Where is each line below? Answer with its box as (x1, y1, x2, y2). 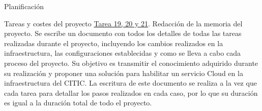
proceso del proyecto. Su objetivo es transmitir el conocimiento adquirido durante (4, 57, 258, 68)
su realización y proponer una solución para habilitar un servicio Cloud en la (4, 67, 243, 78)
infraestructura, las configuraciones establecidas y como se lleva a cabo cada (4, 48, 241, 58)
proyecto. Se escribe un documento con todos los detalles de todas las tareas (4, 28, 242, 39)
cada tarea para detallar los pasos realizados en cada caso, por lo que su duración (4, 87, 258, 98)
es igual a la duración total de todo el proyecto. (4, 97, 152, 108)
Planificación (4, 1, 44, 11)
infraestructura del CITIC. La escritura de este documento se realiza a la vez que (4, 78, 257, 88)
